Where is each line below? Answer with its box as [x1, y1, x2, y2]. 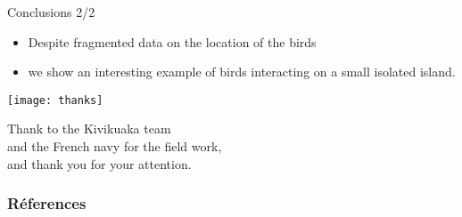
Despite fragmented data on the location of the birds [28, 32, 317, 51]
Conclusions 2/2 [7, 3, 95, 20]
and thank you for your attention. [7, 154, 192, 173]
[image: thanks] [7, 93, 103, 107]
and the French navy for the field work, [7, 137, 222, 156]
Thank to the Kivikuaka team [7, 119, 171, 138]
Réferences [7, 192, 87, 214]
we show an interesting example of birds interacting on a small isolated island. [28, 62, 456, 81]
